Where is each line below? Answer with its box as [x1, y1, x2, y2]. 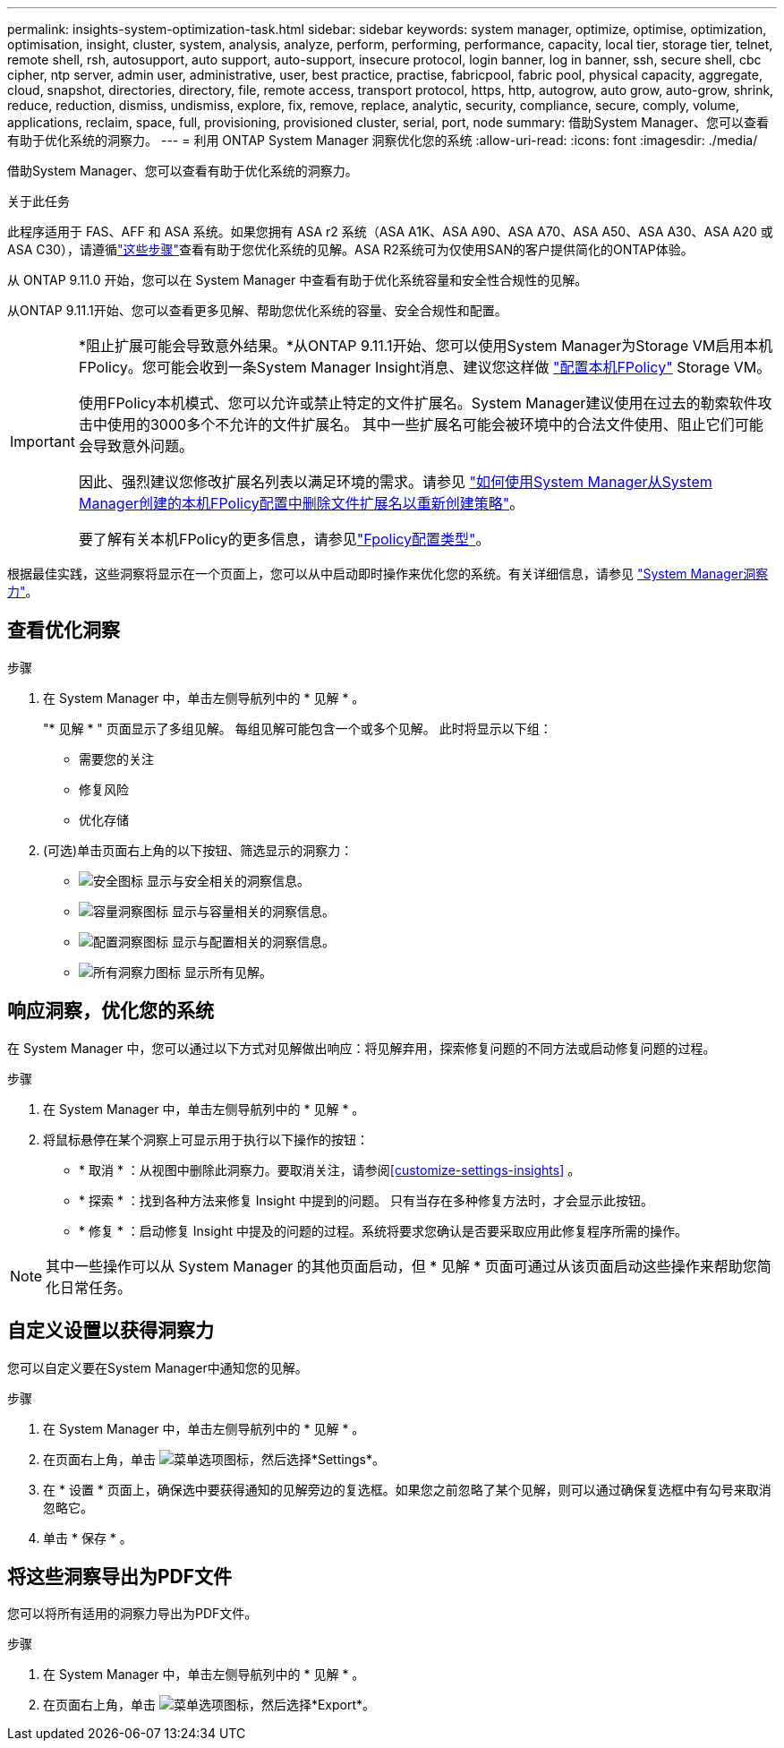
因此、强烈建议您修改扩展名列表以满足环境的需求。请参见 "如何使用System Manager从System [78, 473, 712, 491]
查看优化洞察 [7, 619, 120, 642]
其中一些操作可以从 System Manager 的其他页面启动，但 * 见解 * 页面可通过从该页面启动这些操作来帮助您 [46, 1256, 757, 1275]
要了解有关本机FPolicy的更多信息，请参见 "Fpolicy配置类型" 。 [78, 530, 490, 548]
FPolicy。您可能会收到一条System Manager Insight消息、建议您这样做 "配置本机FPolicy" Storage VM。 [78, 358, 771, 376]
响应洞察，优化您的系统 [7, 999, 214, 1023]
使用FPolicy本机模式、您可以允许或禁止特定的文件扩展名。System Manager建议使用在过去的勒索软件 [78, 394, 758, 412]
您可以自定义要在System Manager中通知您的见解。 [7, 1359, 308, 1375]
